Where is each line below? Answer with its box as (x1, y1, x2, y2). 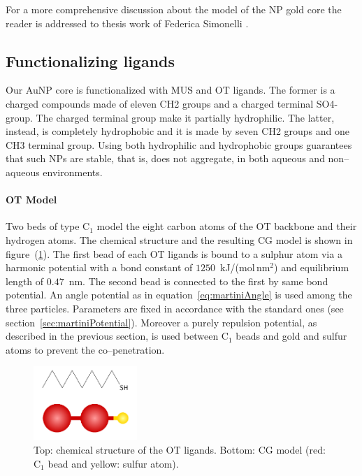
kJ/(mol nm (219, 260, 270, 275)
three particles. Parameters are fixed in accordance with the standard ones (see (6, 301, 344, 315)
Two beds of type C (6, 219, 90, 233)
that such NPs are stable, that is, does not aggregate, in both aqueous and (6, 151, 325, 166)
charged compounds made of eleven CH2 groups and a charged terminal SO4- (6, 96, 338, 110)
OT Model (6, 192, 57, 207)
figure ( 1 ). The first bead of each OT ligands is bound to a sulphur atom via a (6, 246, 342, 261)
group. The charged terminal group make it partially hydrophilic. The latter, (6, 110, 335, 124)
